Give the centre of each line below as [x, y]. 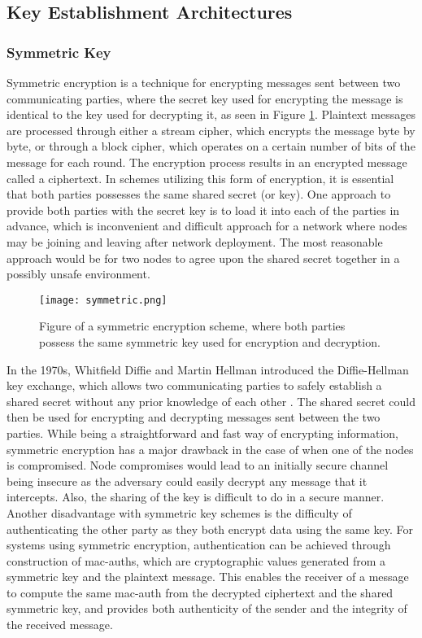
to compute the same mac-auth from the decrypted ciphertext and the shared [200, 592]
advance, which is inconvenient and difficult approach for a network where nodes [207, 226]
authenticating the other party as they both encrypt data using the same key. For [210, 529]
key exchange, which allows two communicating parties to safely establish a [194, 385]
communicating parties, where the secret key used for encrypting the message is [205, 98]
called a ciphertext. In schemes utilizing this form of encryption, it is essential [200, 178]
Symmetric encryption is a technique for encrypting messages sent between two [204, 82]
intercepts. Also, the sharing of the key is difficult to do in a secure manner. [196, 497]
